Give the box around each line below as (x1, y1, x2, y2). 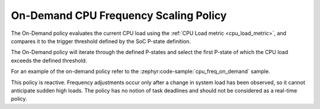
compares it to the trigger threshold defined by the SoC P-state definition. (11, 37, 191, 44)
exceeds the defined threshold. (11, 57, 87, 64)
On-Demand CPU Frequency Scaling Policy (11, 9, 227, 22)
